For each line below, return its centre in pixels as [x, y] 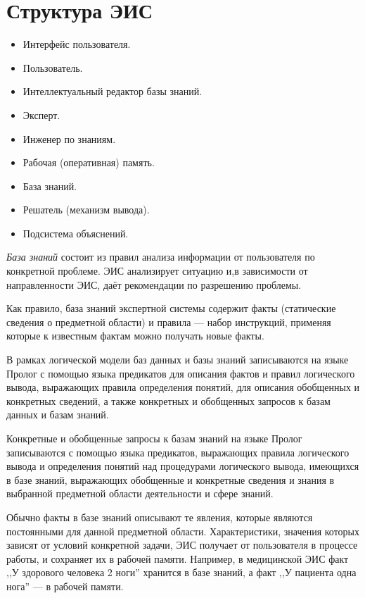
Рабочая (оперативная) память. [89, 162]
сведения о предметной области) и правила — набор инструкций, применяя [169, 322]
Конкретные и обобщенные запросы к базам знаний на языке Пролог [154, 438]
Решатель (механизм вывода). [86, 210]
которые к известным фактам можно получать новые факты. [135, 336]
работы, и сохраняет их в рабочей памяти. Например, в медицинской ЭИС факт [178, 558]
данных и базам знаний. [58, 415]
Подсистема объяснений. [76, 233]
